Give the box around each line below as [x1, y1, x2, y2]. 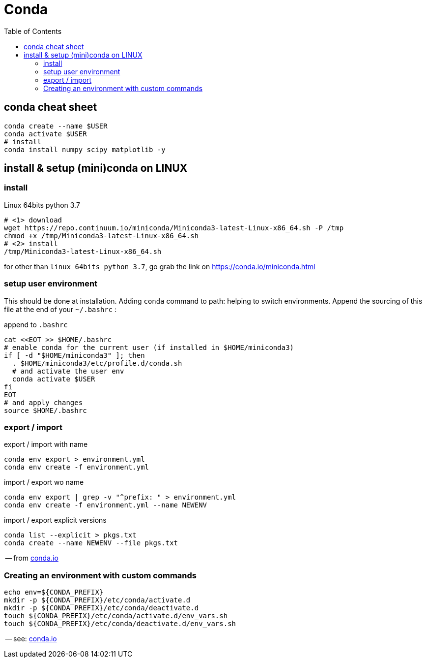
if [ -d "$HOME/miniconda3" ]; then [4, 351, 145, 359]
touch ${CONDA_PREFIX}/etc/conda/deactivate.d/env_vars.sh [4, 620, 236, 628]
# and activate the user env [12, 367, 124, 375]
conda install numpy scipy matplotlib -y [4, 145, 166, 154]
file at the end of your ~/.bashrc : [4, 305, 117, 314]
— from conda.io [5, 554, 58, 563]
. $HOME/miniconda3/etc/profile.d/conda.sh [12, 359, 182, 367]
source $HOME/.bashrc [4, 406, 87, 414]
